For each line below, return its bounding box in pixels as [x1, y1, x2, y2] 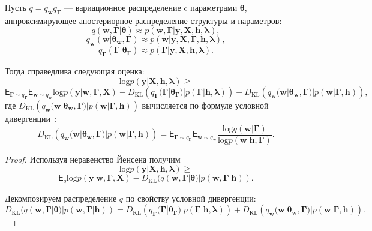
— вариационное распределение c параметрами [64, 1, 238, 13]
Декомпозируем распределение [5, 191, 117, 204]
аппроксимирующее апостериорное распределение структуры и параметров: [5, 14, 282, 26]
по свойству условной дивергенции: [125, 191, 256, 204]
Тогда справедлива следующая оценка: [5, 64, 145, 77]
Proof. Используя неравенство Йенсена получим [5, 152, 181, 165]
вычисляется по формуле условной [142, 98, 269, 111]
